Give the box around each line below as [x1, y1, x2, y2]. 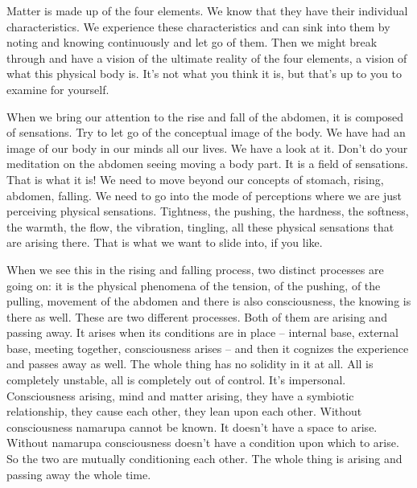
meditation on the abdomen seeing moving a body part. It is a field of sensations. [6, 155, 408, 172]
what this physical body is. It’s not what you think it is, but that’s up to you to [6, 65, 402, 82]
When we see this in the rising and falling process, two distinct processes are [6, 260, 384, 277]
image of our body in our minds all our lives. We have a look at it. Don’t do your [6, 139, 408, 156]
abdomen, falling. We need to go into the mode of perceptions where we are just [6, 187, 403, 203]
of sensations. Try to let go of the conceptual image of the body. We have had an [6, 124, 406, 141]
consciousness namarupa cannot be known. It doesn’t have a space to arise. [6, 418, 378, 435]
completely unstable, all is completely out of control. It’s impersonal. [6, 371, 346, 388]
